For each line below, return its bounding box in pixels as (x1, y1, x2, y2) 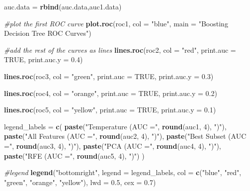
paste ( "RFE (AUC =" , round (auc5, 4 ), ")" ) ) (4, 150, 145, 161)
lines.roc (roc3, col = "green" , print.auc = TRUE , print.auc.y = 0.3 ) (4, 71, 214, 81)
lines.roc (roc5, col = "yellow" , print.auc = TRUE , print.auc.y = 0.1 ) (4, 104, 216, 115)
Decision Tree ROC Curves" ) (4, 28, 91, 38)
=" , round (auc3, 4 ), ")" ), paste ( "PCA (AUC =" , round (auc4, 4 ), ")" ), (4, 140, 221, 151)
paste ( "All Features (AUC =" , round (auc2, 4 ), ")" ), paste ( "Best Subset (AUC (4, 131, 247, 141)
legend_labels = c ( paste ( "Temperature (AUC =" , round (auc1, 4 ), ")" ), (4, 121, 227, 131)
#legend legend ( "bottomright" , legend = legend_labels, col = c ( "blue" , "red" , (4, 167, 242, 178)
